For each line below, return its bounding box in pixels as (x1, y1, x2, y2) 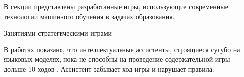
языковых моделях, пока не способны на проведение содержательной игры (4, 54, 230, 64)
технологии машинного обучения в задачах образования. (4, 11, 175, 21)
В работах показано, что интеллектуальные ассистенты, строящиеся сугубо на (4, 44, 240, 54)
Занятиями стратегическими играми (4, 28, 112, 38)
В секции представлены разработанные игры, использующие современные (4, 1, 228, 11)
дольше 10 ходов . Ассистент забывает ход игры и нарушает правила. (4, 63, 214, 74)
